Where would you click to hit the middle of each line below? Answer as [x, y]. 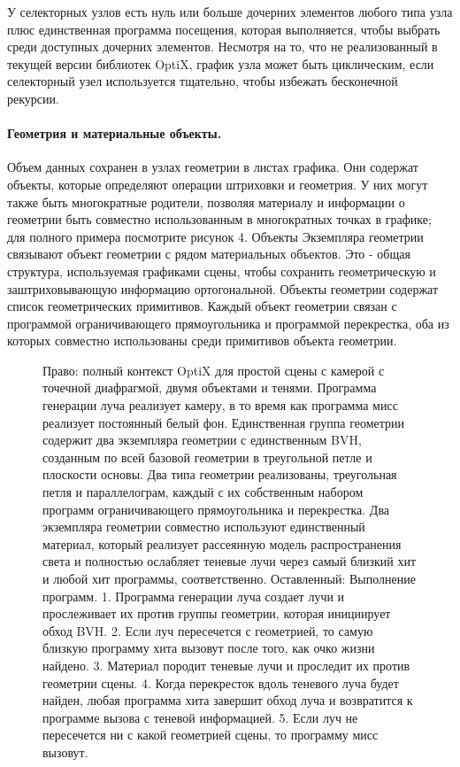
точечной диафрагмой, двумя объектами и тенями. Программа [210, 387]
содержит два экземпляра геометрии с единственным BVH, [202, 440]
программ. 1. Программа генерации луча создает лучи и [194, 596]
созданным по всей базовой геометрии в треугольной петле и [207, 457]
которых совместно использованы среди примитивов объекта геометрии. [202, 341]
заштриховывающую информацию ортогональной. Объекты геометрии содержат [223, 288]
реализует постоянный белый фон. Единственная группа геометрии [224, 422]
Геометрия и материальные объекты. [115, 133]
